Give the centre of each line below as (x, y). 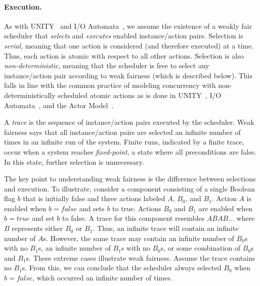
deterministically (30, 95)
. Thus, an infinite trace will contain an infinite (166, 228)
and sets (92, 208)
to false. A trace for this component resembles (134, 218)
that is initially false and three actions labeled (94, 198)
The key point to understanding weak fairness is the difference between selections (130, 179)
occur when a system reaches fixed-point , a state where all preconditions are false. (130, 151)
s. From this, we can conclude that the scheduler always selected (122, 268)
